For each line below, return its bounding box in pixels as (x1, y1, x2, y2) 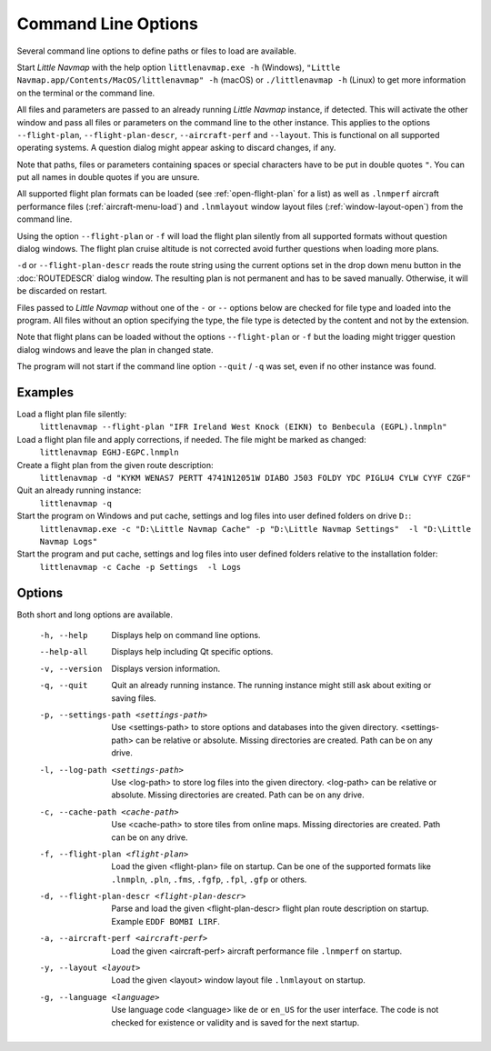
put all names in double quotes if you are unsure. (16, 172, 200, 183)
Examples (16, 385, 75, 400)
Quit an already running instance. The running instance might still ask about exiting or (111, 680, 432, 691)
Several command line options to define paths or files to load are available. (16, 45, 297, 56)
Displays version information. (111, 663, 221, 674)
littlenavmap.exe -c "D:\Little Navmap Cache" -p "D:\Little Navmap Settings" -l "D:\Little (39, 524, 472, 534)
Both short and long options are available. (16, 609, 173, 620)
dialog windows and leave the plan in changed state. (16, 344, 214, 355)
